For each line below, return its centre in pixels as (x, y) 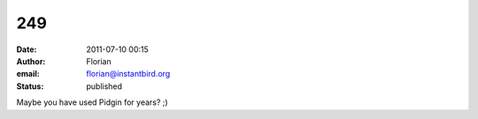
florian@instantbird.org (128, 74)
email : (28, 74)
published (104, 86)
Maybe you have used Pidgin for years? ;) (92, 102)
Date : (27, 49)
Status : (30, 86)
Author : (31, 61)
